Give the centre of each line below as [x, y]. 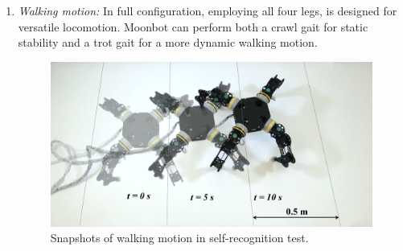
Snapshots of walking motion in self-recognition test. [179, 238]
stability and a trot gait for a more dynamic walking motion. [168, 42]
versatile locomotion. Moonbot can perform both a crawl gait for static [193, 26]
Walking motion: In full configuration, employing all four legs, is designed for [208, 10]
